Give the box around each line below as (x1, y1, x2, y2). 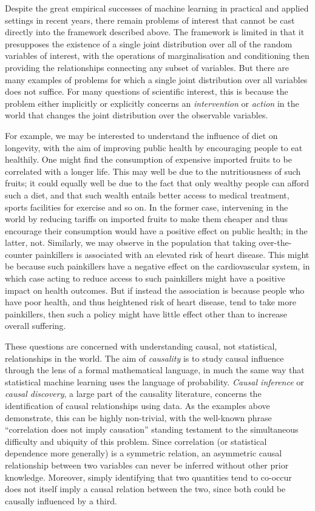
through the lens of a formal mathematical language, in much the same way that (5, 364, 305, 376)
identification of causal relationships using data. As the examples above (5, 399, 270, 411)
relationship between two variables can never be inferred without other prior (5, 458, 289, 471)
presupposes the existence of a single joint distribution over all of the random (5, 37, 293, 50)
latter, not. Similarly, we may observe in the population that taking (5, 236, 256, 249)
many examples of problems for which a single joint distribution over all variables (5, 73, 308, 86)
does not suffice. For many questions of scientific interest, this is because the (5, 85, 288, 98)
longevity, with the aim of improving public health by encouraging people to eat (5, 141, 303, 154)
